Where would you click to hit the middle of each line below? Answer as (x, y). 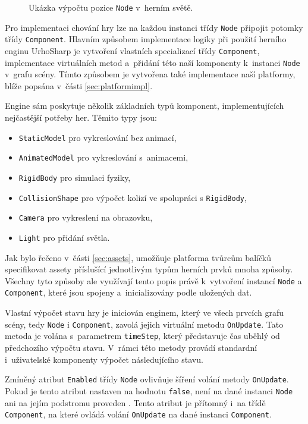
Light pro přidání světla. (64, 237)
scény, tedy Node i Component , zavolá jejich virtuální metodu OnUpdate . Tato (144, 324)
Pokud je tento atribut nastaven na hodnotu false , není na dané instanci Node (149, 390)
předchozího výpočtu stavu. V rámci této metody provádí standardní (131, 347)
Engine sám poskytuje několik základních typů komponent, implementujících (144, 106)
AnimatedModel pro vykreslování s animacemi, (103, 157)
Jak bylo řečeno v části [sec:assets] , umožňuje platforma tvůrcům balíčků (138, 257)
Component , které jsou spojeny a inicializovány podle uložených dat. (128, 292)
